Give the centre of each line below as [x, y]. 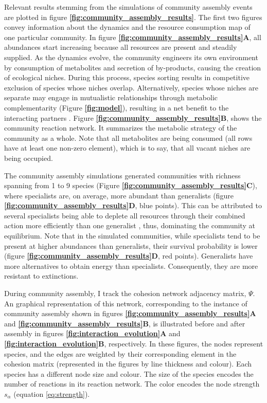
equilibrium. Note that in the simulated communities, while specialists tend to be [132, 236]
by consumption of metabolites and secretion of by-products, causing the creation [133, 67]
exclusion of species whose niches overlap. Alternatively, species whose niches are [131, 87]
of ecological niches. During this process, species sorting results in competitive [127, 77]
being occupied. [29, 158]
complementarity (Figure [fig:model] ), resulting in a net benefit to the [117, 107]
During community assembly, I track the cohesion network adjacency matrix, [125, 293]
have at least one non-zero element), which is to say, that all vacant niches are [127, 148]
